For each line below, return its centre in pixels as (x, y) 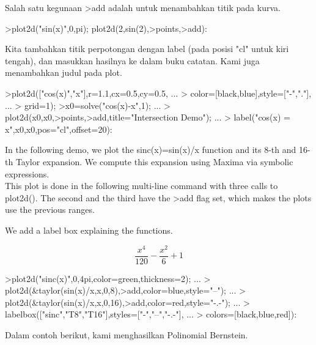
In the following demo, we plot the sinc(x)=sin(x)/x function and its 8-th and (151, 150)
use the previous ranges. (50, 210)
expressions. (27, 173)
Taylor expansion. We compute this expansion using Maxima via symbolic (154, 161)
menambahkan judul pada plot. (64, 72)
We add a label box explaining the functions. (89, 230)
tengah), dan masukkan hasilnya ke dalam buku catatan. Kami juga (132, 60)
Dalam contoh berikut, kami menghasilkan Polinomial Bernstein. (127, 335)
